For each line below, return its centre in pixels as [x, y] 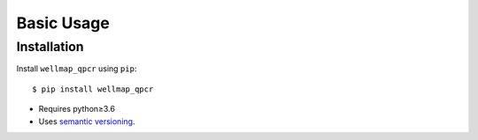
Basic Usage [63, 23]
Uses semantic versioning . [87, 121]
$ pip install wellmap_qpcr [93, 89]
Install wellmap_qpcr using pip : [77, 69]
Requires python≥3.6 [77, 109]
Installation [50, 47]
